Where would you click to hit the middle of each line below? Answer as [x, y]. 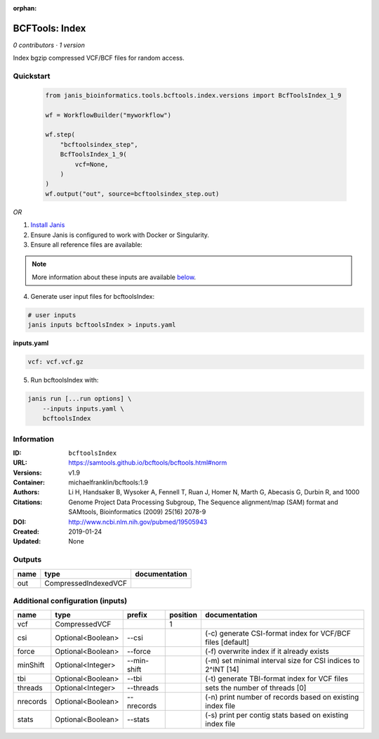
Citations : [28, 502]
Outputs [27, 560]
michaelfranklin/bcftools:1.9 [108, 482]
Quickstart [32, 76]
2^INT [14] [222, 669]
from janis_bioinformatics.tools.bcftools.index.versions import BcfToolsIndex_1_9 [193, 95]
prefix [137, 615]
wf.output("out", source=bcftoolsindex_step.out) [132, 194]
